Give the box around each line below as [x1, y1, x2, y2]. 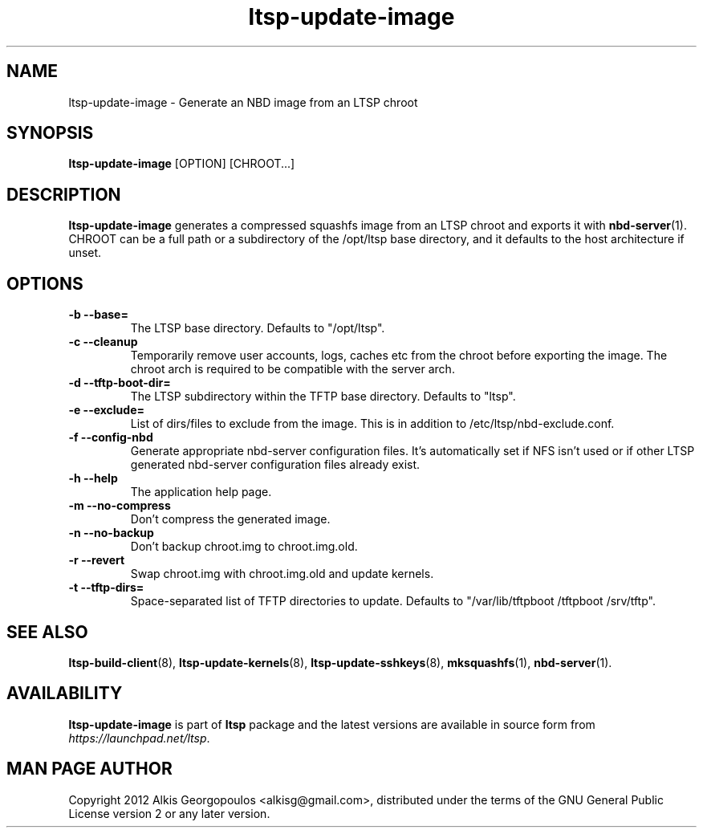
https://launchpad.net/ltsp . [68, 730, 210, 745]
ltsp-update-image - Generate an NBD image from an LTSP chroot [68, 95, 418, 109]
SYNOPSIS [6, 123, 94, 144]
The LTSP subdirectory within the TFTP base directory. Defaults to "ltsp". [130, 389, 516, 404]
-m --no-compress [68, 498, 171, 513]
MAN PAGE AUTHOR [6, 759, 173, 779]
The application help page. [130, 485, 272, 499]
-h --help [68, 471, 118, 486]
